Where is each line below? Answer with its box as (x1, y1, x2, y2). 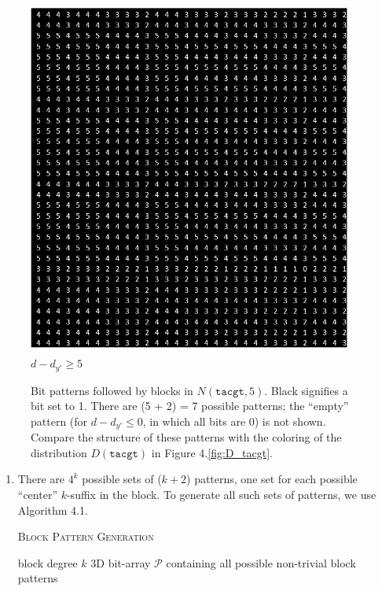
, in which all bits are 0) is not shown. (142, 412, 326, 429)
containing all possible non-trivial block (166, 554, 356, 571)
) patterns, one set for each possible (186, 471, 358, 487)
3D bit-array (90, 554, 151, 571)
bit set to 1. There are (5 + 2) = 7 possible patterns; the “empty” (31, 397, 349, 414)
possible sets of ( (82, 471, 162, 487)
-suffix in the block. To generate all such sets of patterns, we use (66, 486, 376, 503)
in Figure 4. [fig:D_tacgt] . (151, 444, 273, 460)
